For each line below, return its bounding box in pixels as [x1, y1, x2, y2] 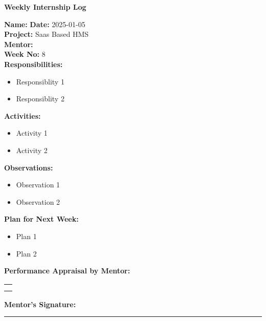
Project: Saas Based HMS [4, 29, 89, 39]
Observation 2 [16, 196, 60, 207]
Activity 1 [16, 127, 48, 138]
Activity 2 [16, 144, 48, 155]
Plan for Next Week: [4, 213, 79, 224]
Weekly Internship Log [4, 2, 86, 12]
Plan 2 [16, 248, 37, 259]
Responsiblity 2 [16, 93, 64, 104]
